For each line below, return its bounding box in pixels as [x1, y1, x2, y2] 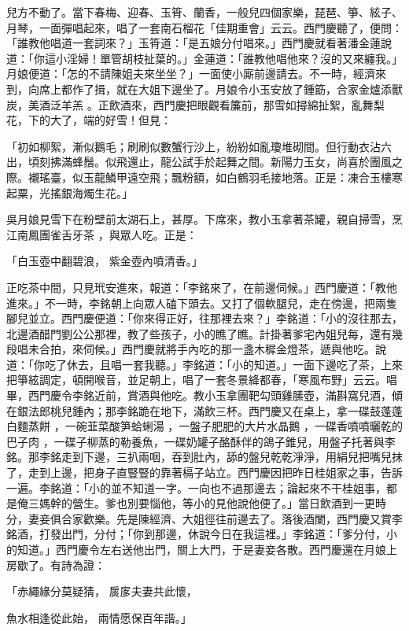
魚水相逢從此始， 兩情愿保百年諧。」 [6, 609, 192, 625]
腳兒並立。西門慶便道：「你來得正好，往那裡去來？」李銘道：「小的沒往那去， [6, 310, 403, 327]
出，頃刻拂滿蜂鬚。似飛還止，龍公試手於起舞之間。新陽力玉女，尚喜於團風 [6, 153, 392, 170]
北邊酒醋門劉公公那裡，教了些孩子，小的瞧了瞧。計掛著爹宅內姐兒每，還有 [6, 325, 392, 341]
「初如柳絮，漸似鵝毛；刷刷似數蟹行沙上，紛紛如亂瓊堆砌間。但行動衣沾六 [6, 138, 392, 154]
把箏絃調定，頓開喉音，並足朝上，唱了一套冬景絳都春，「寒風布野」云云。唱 [6, 371, 397, 388]
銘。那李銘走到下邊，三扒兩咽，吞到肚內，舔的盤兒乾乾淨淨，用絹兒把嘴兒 [6, 448, 392, 465]
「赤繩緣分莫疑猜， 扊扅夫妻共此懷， [6, 583, 197, 600]
